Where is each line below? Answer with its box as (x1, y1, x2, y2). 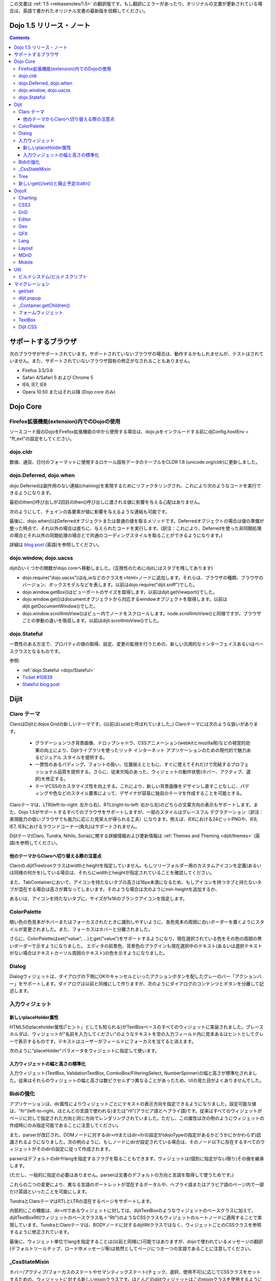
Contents (9, 35, 30, 41)
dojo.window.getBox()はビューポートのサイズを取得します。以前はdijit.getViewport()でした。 (22, 589, 217, 595)
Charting (18, 195, 37, 201)
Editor (18, 216, 31, 222)
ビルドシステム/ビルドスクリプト (18, 274, 87, 280)
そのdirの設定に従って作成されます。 (36, 1146, 113, 1152)
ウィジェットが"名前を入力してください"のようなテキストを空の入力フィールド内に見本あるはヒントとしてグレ (31, 1031, 264, 1037)
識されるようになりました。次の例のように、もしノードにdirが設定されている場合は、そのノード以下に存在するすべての (9, 1139, 261, 1145)
